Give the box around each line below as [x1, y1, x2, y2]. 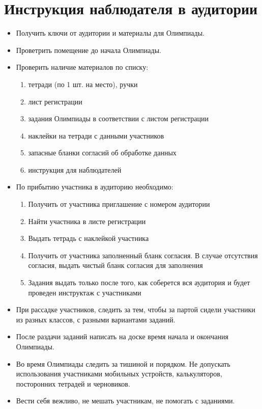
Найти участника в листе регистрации [28, 215, 146, 226]
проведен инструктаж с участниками [28, 287, 141, 297]
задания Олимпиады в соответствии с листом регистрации [28, 113, 209, 124]
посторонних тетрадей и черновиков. [16, 378, 130, 389]
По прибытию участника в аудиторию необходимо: [16, 181, 173, 192]
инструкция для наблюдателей [28, 164, 122, 175]
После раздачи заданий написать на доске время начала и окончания [16, 331, 228, 342]
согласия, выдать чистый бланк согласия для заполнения [28, 260, 203, 270]
